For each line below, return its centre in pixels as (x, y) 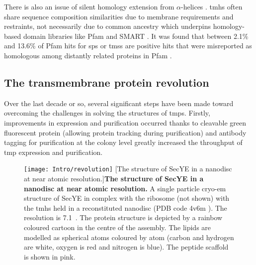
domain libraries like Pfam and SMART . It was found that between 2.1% (136, 36)
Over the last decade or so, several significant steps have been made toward (119, 103)
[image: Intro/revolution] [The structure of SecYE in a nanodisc (128, 169)
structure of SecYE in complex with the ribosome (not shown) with (127, 198)
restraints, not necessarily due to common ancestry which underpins (107, 26)
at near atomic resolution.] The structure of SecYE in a (114, 178)
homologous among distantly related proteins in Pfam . (88, 55)
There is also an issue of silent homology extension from (89, 6)
